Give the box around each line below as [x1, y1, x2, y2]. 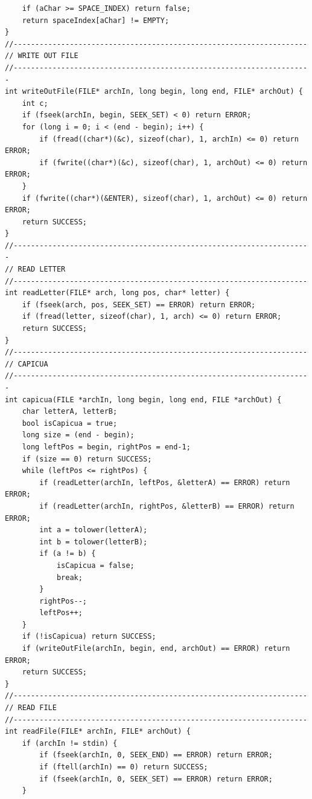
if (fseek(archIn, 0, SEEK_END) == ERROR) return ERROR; [39, 751, 273, 760]
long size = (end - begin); [22, 431, 135, 440]
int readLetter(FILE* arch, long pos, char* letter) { [5, 289, 230, 298]
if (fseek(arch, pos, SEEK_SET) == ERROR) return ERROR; [22, 300, 256, 309]
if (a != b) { [39, 549, 96, 558]
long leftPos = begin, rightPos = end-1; [22, 442, 191, 451]
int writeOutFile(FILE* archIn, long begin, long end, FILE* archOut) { [5, 87, 303, 96]
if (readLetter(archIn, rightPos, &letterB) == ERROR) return [39, 501, 294, 510]
